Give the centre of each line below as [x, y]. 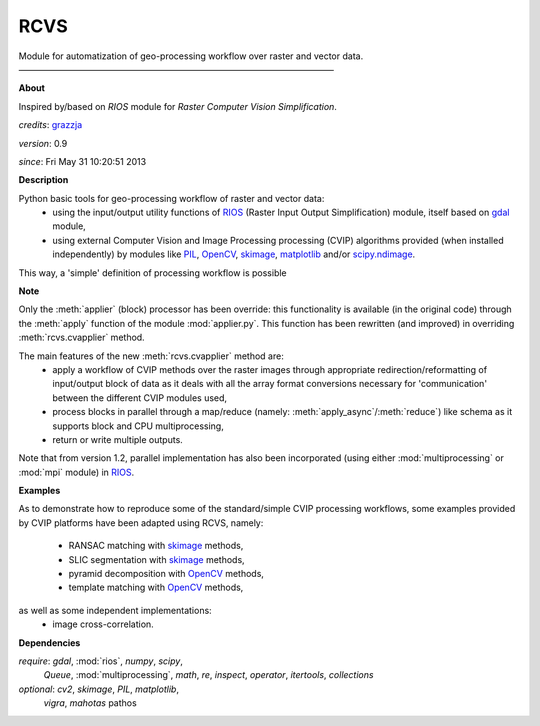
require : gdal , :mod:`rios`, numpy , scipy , [101, 661]
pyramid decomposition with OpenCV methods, [166, 574]
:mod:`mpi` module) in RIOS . [76, 472]
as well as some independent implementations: [115, 610]
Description [43, 180]
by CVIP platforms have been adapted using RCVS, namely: [141, 522]
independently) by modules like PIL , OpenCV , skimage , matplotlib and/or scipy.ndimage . [234, 254]
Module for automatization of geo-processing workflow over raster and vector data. [191, 56]
